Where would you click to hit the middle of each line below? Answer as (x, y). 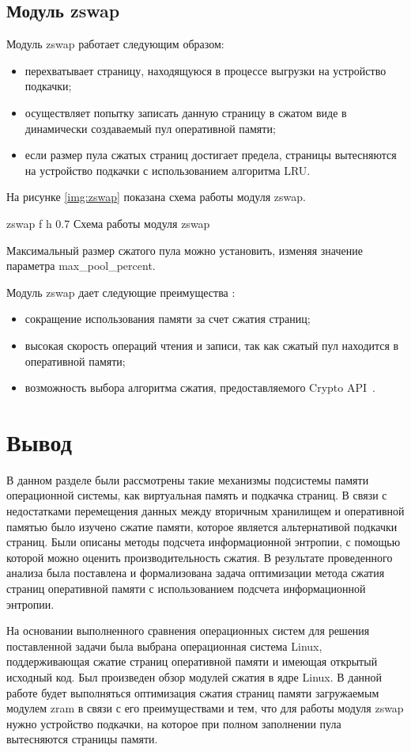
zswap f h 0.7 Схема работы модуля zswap (108, 223)
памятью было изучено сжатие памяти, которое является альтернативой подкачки (202, 526)
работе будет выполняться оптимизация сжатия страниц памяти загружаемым (193, 692)
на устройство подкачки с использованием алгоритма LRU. (168, 170)
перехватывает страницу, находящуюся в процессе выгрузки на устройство (205, 70)
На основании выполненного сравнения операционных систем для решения (188, 630)
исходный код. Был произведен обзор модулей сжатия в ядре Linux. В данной (194, 676)
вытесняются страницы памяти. (82, 739)
